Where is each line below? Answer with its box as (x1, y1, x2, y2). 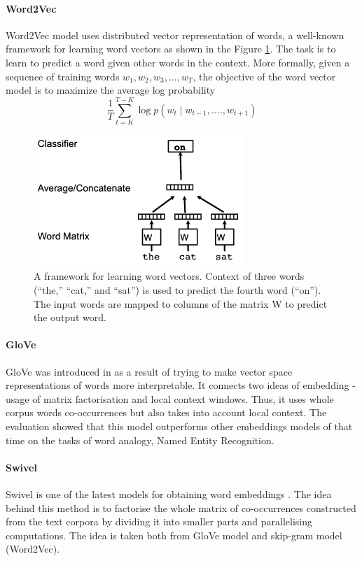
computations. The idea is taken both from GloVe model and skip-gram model (6, 527, 342, 542)
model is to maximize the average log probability (6, 83, 216, 97)
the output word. (34, 310, 106, 325)
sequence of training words (6, 69, 120, 83)
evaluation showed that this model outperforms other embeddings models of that (6, 419, 353, 433)
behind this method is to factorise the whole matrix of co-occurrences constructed (6, 500, 356, 515)
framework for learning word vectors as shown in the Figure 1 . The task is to (6, 41, 336, 56)
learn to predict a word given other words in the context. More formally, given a (6, 55, 350, 69)
